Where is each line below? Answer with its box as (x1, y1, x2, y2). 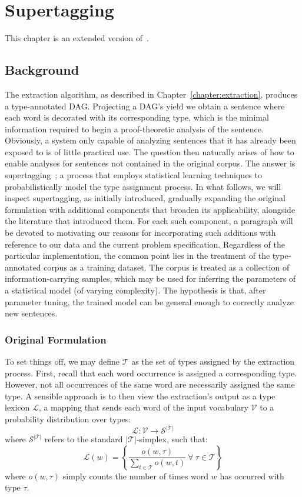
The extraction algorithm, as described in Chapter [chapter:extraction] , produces (5, 88, 298, 100)
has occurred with (220, 469, 284, 482)
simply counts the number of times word (62, 469, 209, 482)
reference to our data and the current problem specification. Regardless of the (5, 238, 285, 250)
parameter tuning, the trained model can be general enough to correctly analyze (5, 295, 294, 308)
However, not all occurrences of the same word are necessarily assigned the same (5, 378, 295, 391)
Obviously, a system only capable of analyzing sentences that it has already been (5, 134, 296, 146)
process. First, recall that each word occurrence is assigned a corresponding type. (5, 366, 297, 379)
